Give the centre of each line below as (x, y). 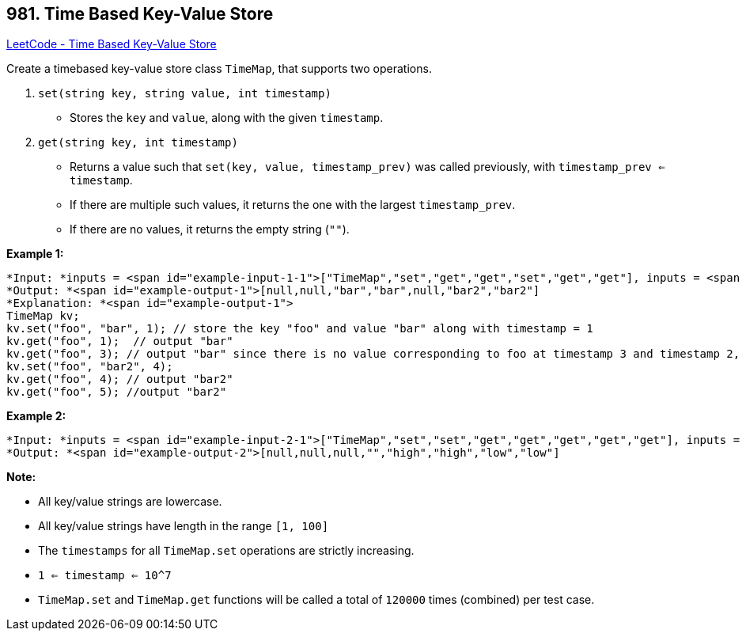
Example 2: (36, 416)
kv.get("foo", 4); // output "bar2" (120, 379)
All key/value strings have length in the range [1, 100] (184, 526)
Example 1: (35, 254)
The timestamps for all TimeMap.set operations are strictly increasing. (226, 551)
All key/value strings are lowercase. (130, 502)
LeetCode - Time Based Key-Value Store (112, 44)
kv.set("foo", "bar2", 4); (90, 367)
